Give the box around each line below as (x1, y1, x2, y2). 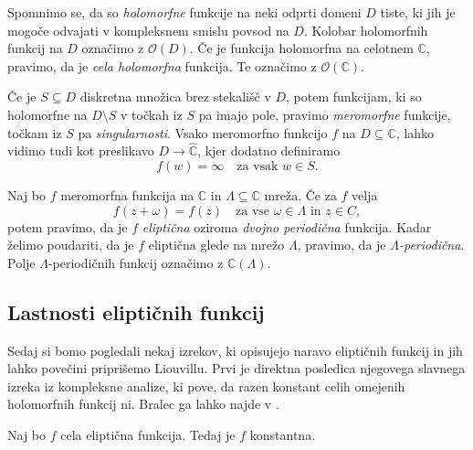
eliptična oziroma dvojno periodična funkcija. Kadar (142, 217, 432, 236)
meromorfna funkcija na (60, 185, 194, 204)
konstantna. (249, 424, 316, 444)
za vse (236, 204, 270, 218)
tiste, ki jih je (380, 3, 456, 21)
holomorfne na (7, 104, 88, 123)
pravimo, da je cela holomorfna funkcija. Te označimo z (7, 56, 317, 75)
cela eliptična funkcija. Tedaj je (60, 424, 236, 444)
